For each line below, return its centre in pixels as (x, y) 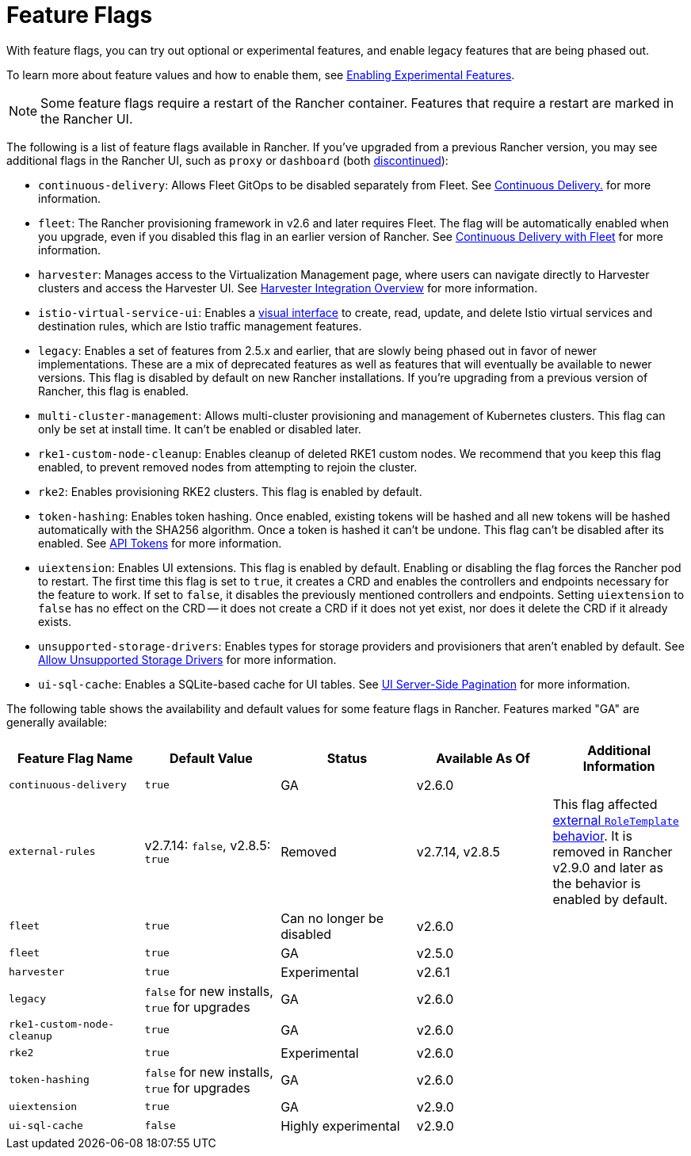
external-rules (52, 852)
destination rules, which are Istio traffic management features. (200, 326)
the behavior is (597, 883)
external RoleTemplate (616, 820)
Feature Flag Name (75, 758)
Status (347, 758)
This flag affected (605, 804)
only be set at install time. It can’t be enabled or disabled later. (200, 429)
